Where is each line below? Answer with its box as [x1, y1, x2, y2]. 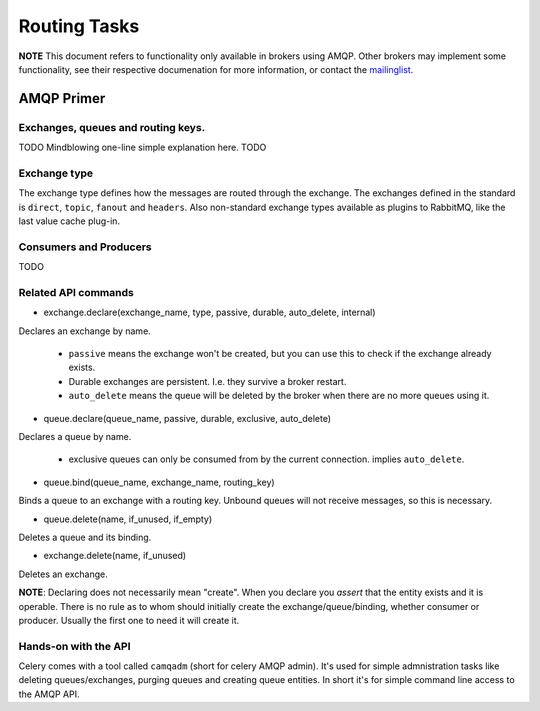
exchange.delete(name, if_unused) [43, 550, 187, 562]
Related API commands [18, 285, 134, 299]
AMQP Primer [18, 90, 106, 107]
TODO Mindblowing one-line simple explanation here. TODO [18, 141, 267, 154]
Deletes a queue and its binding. [18, 531, 152, 543]
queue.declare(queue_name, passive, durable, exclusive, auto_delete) [43, 412, 332, 424]
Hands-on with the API [18, 639, 131, 653]
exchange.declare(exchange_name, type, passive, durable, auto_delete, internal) [43, 306, 376, 319]
